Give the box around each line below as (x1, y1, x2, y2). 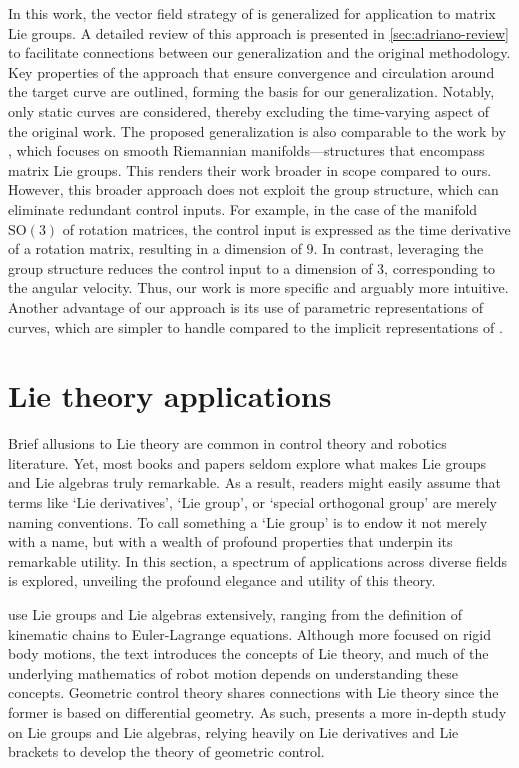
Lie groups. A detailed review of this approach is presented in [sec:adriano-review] (8, 22, 509, 43)
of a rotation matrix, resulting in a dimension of (8, 238, 302, 259)
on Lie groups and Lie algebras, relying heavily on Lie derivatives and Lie (8, 721, 459, 742)
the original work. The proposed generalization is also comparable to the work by (8, 120, 506, 141)
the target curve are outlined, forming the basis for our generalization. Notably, (8, 81, 495, 102)
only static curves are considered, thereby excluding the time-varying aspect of (8, 100, 490, 121)
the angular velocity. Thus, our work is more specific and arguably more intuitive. (8, 277, 509, 298)
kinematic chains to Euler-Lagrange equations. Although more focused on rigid (8, 623, 492, 644)
